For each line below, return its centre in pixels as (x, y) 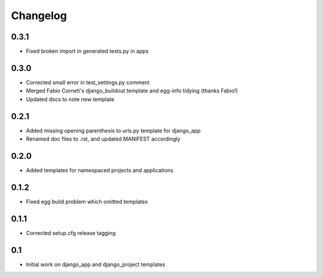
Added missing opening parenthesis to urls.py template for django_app (113, 130)
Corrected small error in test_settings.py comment (88, 82)
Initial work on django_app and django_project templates (96, 264)
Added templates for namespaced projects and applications (100, 170)
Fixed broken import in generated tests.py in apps (87, 51)
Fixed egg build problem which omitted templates (87, 201)
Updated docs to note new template (70, 99)
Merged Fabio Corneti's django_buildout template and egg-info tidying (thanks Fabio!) (132, 91)
